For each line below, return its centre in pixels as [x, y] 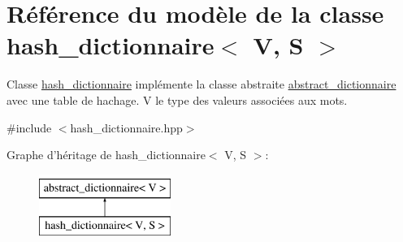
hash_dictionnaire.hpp [126, 127]
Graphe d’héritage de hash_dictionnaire [106, 155]
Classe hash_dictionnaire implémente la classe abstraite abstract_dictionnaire [201, 84]
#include [29, 127]
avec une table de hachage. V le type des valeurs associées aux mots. [177, 99]
